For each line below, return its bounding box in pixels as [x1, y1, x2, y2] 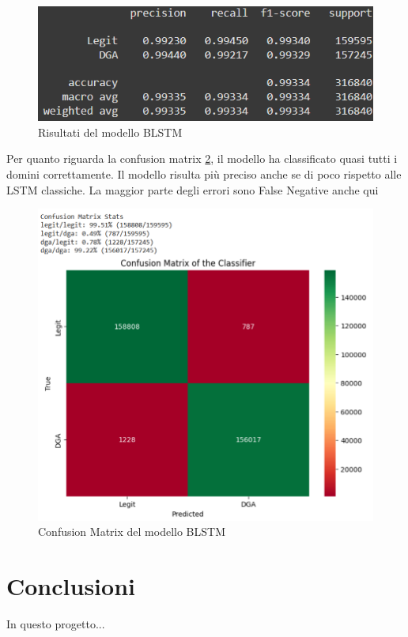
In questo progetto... [6, 616, 105, 632]
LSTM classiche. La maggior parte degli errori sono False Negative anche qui [6, 181, 379, 198]
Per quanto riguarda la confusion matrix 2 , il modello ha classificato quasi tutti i [6, 150, 398, 167]
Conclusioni [6, 570, 135, 602]
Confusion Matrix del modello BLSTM [38, 523, 225, 540]
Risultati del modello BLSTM [38, 123, 183, 140]
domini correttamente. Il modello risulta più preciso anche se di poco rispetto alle [6, 165, 402, 182]
